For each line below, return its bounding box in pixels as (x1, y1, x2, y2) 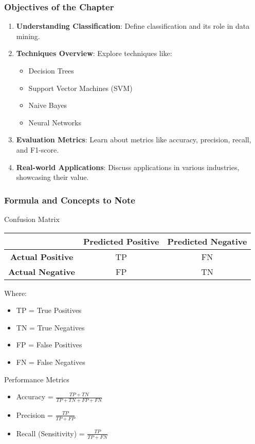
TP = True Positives (16, 305, 82, 316)
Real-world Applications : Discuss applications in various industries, (16, 161, 240, 172)
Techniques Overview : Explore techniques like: (16, 48, 172, 59)
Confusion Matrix (4, 213, 60, 224)
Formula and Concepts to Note (4, 193, 135, 206)
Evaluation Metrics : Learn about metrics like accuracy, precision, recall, (16, 134, 251, 145)
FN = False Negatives (16, 356, 85, 367)
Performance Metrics (4, 374, 69, 384)
